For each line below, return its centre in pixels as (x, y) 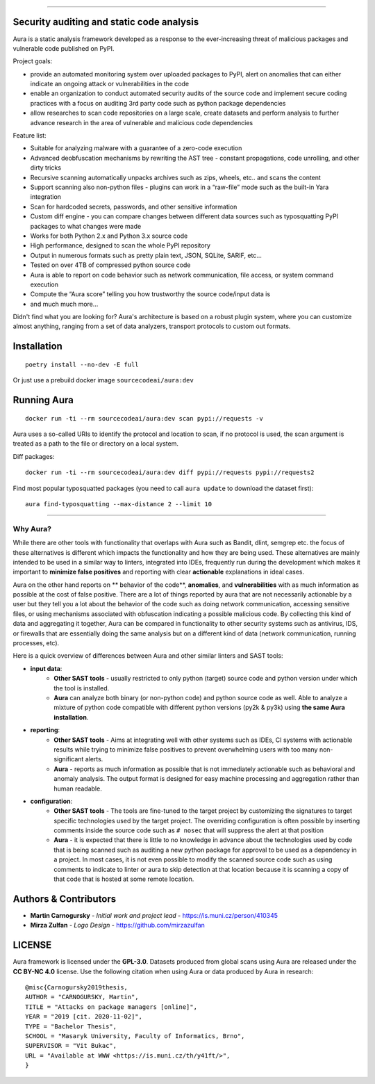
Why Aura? (32, 528)
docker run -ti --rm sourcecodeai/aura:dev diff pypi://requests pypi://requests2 (170, 472)
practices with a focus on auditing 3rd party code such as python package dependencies (158, 103)
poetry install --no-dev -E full (82, 364)
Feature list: (30, 136)
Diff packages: (34, 456)
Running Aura (43, 400)
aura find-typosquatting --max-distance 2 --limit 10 (118, 504)
